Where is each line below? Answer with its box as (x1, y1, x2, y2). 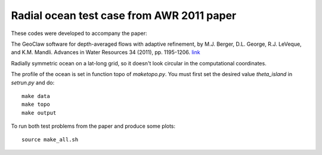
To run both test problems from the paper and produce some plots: (11, 122, 176, 130)
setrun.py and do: (11, 79, 55, 86)
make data (21, 93, 50, 99)
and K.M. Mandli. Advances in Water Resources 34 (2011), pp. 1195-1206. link (11, 49, 200, 56)
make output (21, 109, 57, 116)
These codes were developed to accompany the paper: (11, 30, 147, 37)
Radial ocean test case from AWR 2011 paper (11, 9, 237, 22)
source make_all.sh (21, 137, 79, 143)
